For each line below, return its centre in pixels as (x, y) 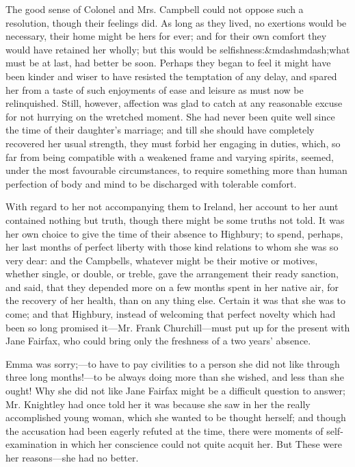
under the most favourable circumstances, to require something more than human (176, 170)
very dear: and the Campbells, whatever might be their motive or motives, (162, 260)
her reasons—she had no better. (72, 457)
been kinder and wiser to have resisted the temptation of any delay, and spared (171, 76)
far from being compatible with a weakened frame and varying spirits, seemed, (170, 156)
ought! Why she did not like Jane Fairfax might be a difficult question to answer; (175, 391)
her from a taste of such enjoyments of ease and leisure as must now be (155, 89)
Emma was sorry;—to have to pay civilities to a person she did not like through (173, 363)
